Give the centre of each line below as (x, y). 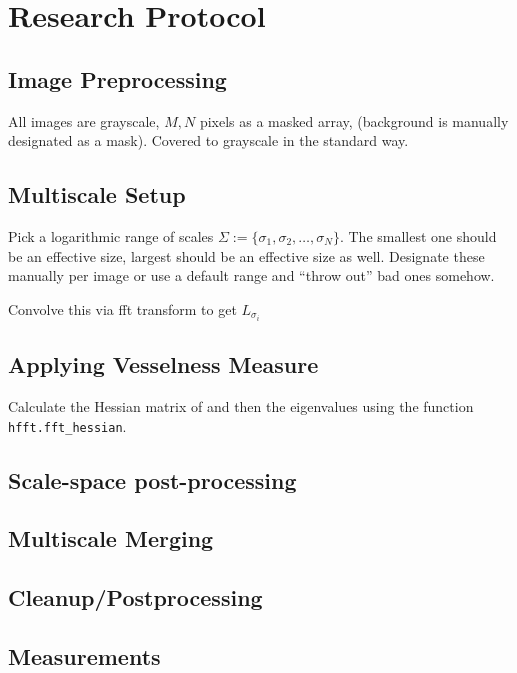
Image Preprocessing (117, 78)
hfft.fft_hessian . (67, 425)
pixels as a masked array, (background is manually (354, 120)
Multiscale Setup (97, 194)
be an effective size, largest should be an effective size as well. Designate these (246, 255)
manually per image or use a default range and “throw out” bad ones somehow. (251, 275)
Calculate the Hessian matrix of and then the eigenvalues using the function (241, 406)
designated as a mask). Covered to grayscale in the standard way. (208, 140)
